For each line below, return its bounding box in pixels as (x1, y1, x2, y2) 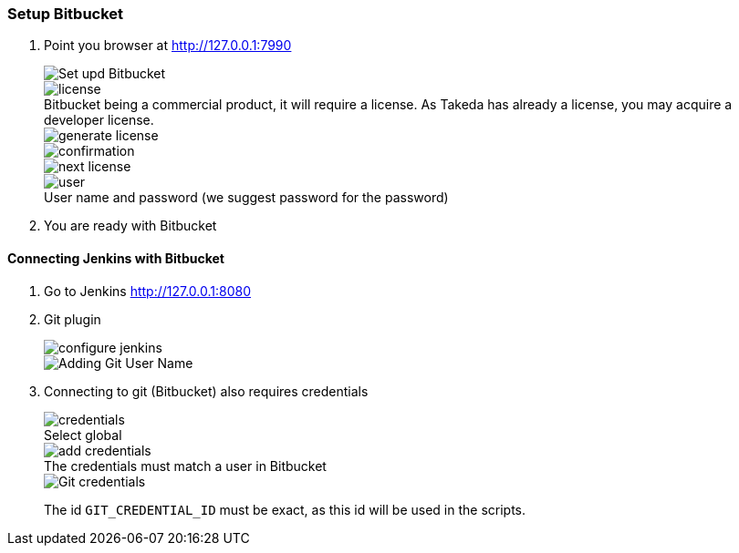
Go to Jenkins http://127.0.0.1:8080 (44, 282, 252, 299)
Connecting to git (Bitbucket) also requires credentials (44, 383, 369, 399)
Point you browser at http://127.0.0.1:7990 (44, 37, 292, 54)
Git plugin (44, 311, 101, 327)
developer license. (44, 112, 154, 128)
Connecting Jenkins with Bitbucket (7, 250, 224, 266)
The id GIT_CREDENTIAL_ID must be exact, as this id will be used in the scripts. (44, 501, 526, 517)
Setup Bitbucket (7, 5, 124, 23)
